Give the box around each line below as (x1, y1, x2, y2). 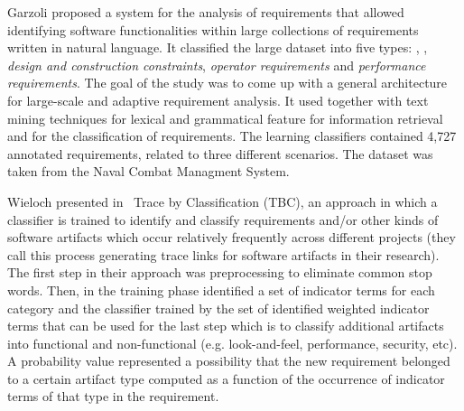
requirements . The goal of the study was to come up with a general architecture (7, 73, 448, 92)
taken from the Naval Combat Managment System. (7, 162, 290, 181)
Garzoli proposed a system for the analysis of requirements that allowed (7, 3, 404, 21)
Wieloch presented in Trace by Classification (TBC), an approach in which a (7, 191, 438, 210)
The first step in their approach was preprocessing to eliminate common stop (7, 263, 432, 282)
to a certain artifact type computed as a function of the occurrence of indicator (7, 369, 445, 388)
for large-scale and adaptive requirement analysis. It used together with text (7, 90, 429, 109)
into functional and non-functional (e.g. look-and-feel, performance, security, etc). (7, 333, 458, 352)
